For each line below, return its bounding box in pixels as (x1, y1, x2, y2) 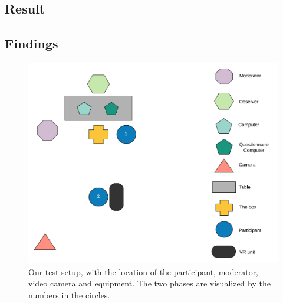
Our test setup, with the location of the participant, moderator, (28, 265, 259, 278)
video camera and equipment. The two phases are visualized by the (28, 277, 271, 289)
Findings (5, 34, 58, 53)
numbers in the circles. (28, 288, 110, 301)
